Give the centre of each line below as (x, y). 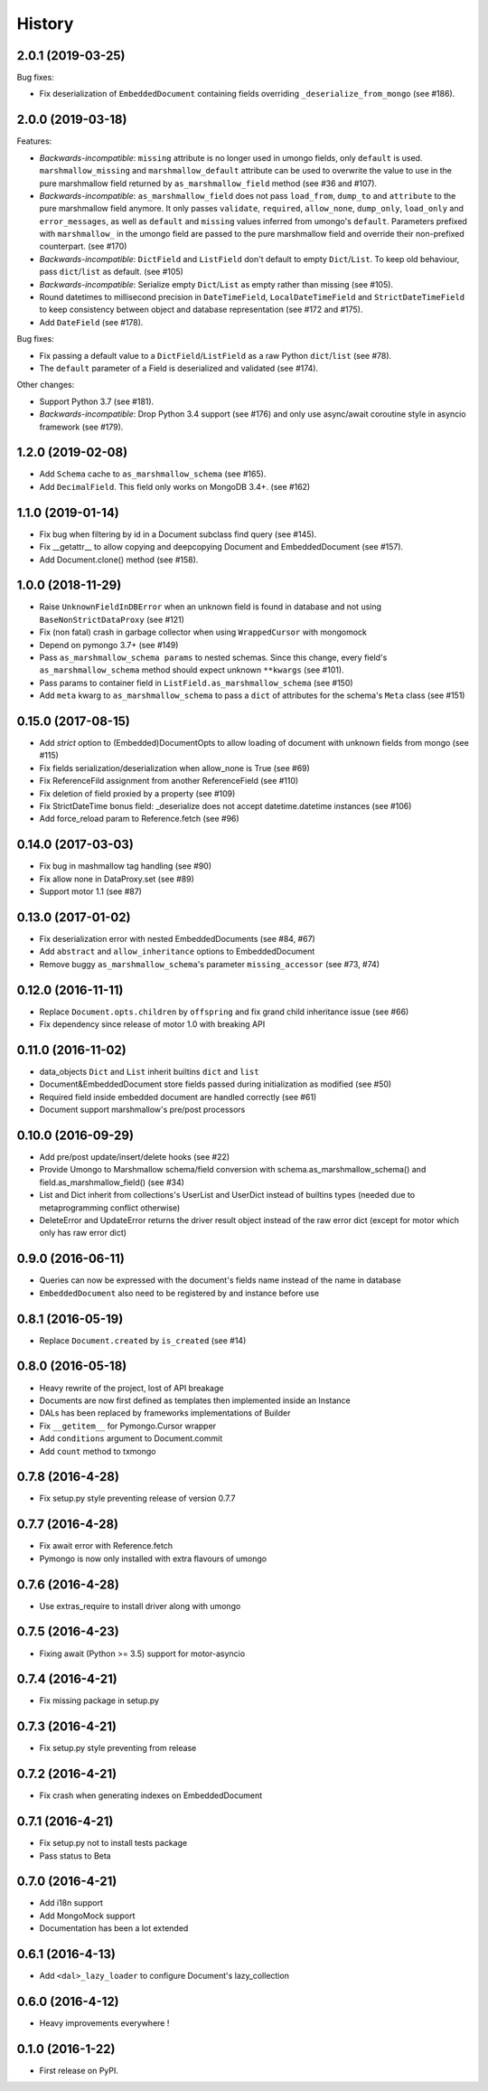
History (45, 24)
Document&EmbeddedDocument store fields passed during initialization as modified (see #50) (216, 1084)
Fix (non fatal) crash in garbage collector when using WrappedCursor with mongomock (203, 632)
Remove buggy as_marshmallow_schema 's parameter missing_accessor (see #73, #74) (209, 964)
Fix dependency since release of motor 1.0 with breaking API (152, 1024)
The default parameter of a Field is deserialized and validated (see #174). (179, 368)
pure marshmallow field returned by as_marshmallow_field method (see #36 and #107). (208, 183)
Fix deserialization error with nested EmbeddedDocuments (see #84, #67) (177, 939)
